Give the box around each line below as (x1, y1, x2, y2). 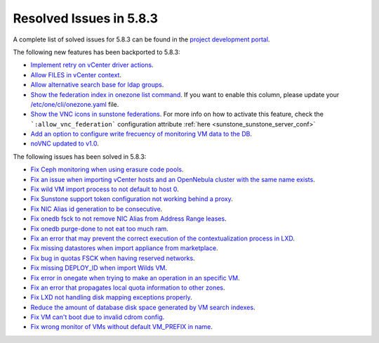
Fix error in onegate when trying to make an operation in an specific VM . (30, 273, 240, 282)
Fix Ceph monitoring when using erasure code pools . (30, 165, 184, 174)
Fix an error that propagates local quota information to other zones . (30, 283, 225, 292)
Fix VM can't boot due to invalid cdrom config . (30, 313, 165, 321)
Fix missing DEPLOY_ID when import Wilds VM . (30, 264, 168, 272)
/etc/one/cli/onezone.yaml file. (30, 100, 119, 108)
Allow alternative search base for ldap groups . (30, 81, 164, 89)
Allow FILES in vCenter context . (30, 70, 122, 79)
